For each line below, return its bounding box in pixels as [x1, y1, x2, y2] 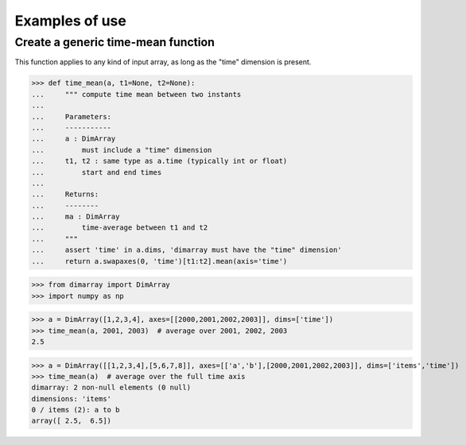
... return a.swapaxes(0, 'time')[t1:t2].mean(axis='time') [31, 257, 288, 265]
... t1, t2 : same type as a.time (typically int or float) [31, 157, 288, 166]
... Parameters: [31, 112, 111, 121]
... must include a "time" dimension [31, 145, 212, 154]
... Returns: [31, 190, 99, 199]
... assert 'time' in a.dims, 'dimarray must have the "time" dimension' [31, 246, 342, 254]
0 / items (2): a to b [31, 405, 120, 415]
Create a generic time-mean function [14, 35, 215, 49]
